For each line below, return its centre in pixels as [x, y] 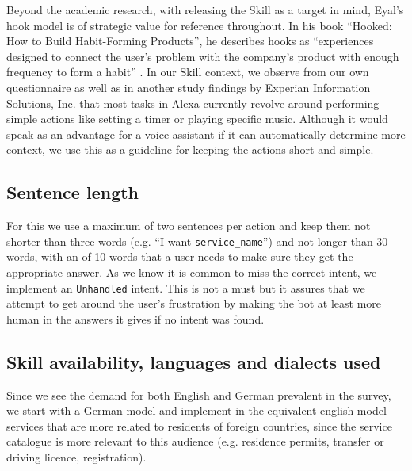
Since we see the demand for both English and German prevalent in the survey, [199, 394]
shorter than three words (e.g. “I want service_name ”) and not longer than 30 [197, 241]
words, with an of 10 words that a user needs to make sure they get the [180, 257]
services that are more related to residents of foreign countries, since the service [199, 425]
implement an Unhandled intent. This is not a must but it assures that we [186, 287]
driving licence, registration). [76, 457]
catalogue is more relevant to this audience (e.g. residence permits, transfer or [195, 441]
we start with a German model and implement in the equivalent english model [196, 410]
